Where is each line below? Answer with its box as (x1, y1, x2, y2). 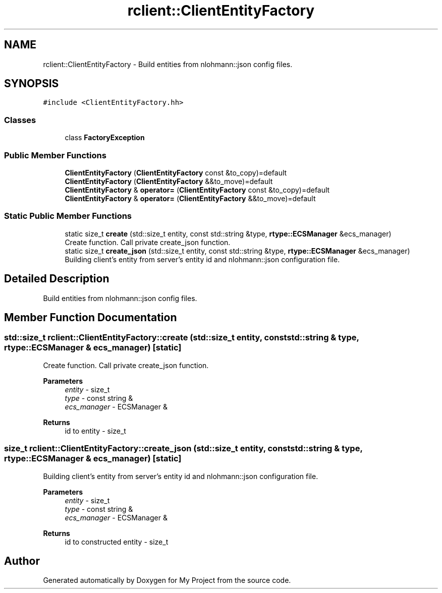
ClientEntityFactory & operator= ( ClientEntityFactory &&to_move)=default (65, 194, 316, 203)
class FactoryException (65, 133, 145, 142)
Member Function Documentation (4, 311, 177, 324)
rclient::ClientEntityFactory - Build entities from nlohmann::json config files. (43, 60, 293, 69)
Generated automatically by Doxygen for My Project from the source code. (43, 576, 291, 585)
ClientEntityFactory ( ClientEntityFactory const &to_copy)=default (65, 168, 287, 177)
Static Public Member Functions (4, 211, 132, 221)
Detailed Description (4, 272, 109, 285)
